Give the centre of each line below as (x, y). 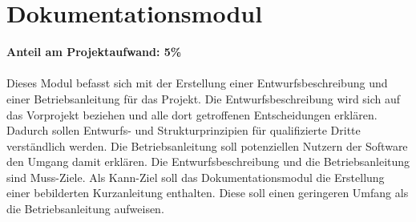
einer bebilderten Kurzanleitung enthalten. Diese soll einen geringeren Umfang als (208, 193)
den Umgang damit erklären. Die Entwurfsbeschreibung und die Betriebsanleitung (208, 161)
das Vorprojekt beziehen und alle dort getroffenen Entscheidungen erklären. (192, 114)
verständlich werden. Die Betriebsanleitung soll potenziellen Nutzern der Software (207, 145)
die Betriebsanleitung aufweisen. (85, 209)
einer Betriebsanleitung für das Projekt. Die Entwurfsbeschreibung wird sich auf (204, 98)
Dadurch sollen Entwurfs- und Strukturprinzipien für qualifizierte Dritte (184, 130)
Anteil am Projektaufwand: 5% (94, 52)
